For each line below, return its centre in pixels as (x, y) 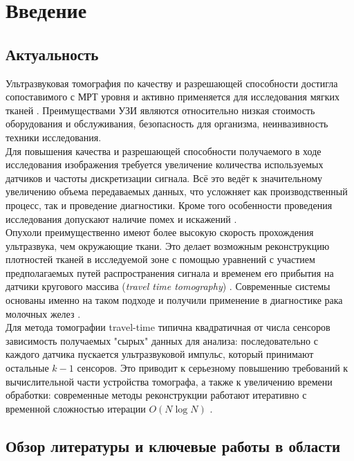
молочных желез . (43, 313)
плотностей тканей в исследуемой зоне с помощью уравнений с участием (160, 259)
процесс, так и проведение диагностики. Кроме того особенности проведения (169, 205)
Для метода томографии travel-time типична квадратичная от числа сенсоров (168, 327)
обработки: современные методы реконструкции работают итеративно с (156, 395)
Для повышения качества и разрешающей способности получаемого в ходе (164, 151)
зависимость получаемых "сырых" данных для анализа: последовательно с (162, 340)
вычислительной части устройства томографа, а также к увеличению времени (169, 381)
